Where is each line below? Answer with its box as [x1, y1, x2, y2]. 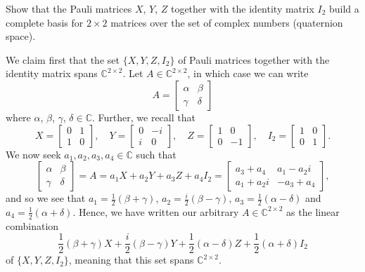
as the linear [286, 204, 340, 219]
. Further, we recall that [92, 109, 196, 124]
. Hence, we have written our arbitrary [72, 204, 239, 219]
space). [6, 29, 36, 43]
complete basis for [6, 15, 84, 29]
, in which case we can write [187, 66, 309, 81]
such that [136, 147, 177, 161]
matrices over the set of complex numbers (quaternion [110, 15, 343, 29]
